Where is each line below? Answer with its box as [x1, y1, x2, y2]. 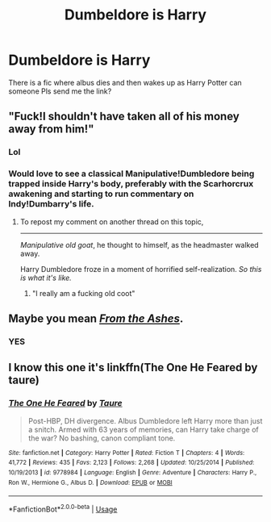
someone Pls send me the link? [8, 86, 112, 96]
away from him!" [8, 123, 94, 136]
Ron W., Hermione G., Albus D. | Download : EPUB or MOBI [8, 478, 173, 487]
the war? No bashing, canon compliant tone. [27, 433, 176, 443]
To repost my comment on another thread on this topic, [19, 216, 204, 227]
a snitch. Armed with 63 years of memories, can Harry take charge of [27, 424, 260, 434]
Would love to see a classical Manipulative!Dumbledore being [8, 168, 255, 179]
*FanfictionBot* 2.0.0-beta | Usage [8, 503, 118, 514]
